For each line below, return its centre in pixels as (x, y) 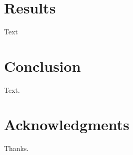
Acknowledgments (67, 124)
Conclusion (43, 66)
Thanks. (16, 148)
